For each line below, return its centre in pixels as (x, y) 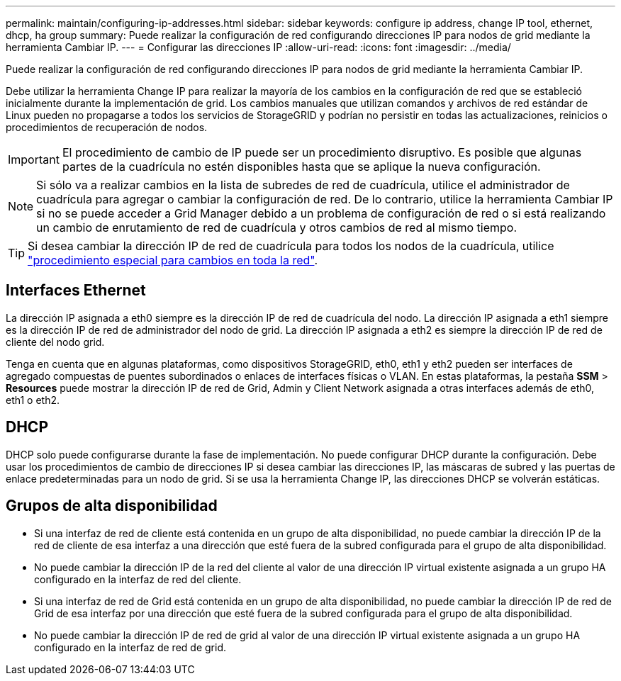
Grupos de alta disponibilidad (112, 506)
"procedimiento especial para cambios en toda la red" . (173, 260)
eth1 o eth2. (33, 400)
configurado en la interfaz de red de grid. (130, 647)
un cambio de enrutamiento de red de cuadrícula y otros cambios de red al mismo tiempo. (276, 227)
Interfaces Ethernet (76, 291)
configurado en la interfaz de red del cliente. (138, 579)
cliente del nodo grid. (55, 342)
